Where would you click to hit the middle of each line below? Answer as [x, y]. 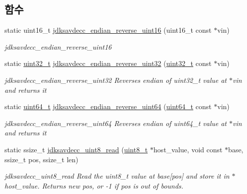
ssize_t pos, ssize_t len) [41, 159]
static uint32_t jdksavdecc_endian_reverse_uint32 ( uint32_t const [108, 63]
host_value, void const [188, 149]
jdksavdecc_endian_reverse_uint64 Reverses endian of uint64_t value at [116, 123]
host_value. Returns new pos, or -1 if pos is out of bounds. [94, 185]
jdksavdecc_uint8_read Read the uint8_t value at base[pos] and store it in [117, 176]
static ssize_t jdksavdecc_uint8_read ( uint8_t [76, 149]
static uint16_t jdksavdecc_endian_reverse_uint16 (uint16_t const [108, 30]
